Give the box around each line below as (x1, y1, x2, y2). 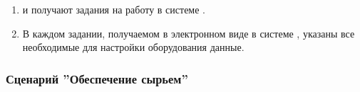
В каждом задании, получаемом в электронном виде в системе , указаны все (22, 25, 355, 40)
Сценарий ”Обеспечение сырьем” (6, 69, 188, 87)
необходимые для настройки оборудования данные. (22, 40, 245, 54)
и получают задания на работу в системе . (22, 2, 205, 16)
